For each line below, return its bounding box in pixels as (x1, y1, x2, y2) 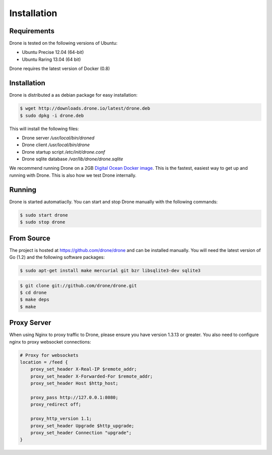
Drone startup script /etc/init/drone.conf (22, 149, 105, 155)
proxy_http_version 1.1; (30, 416, 92, 422)
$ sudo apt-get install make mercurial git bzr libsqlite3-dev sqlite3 (20, 268, 201, 273)
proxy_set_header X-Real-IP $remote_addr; (30, 366, 137, 372)
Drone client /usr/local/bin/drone (22, 142, 90, 148)
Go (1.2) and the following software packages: (9, 254, 105, 261)
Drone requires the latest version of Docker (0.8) (9, 66, 110, 72)
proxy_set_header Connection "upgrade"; (30, 430, 132, 435)
